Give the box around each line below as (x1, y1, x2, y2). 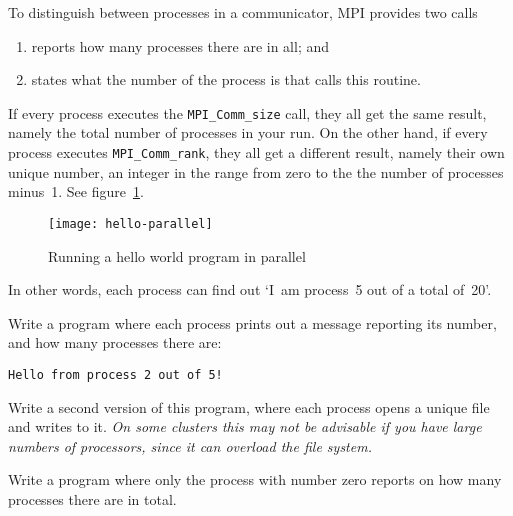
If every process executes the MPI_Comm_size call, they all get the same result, (8, 102, 487, 123)
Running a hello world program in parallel (48, 245, 306, 266)
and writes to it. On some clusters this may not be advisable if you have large (8, 416, 482, 437)
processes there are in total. (8, 488, 177, 509)
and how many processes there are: (8, 332, 222, 353)
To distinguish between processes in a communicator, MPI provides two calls (8, 2, 478, 22)
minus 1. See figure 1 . (8, 181, 144, 202)
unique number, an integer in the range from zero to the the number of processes (8, 161, 504, 182)
